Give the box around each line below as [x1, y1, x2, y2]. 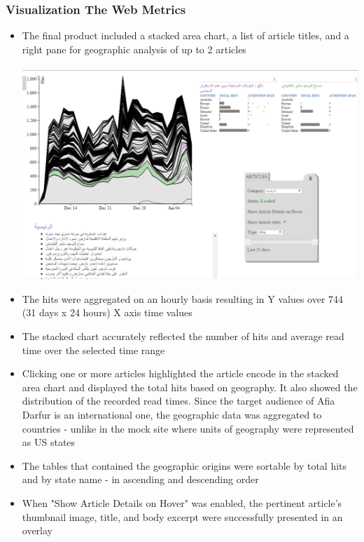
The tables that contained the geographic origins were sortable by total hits [22, 458, 347, 473]
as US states [22, 435, 76, 449]
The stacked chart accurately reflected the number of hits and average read [22, 329, 344, 344]
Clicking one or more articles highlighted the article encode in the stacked [22, 366, 339, 381]
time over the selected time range [22, 342, 165, 357]
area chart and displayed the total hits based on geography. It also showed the [22, 379, 358, 394]
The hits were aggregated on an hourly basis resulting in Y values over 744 [22, 291, 344, 306]
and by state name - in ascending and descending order [22, 472, 259, 487]
